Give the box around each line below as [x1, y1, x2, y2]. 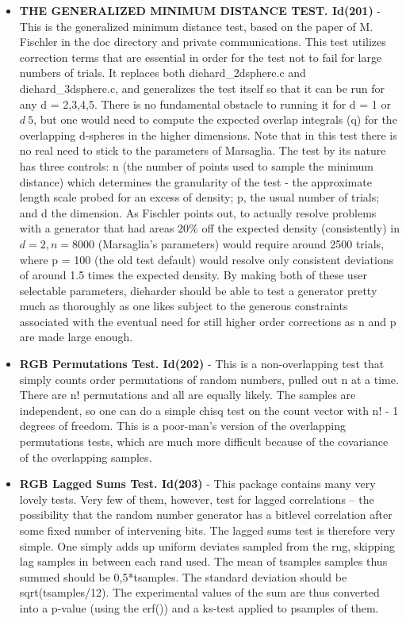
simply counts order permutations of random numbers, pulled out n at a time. [19, 371, 399, 387]
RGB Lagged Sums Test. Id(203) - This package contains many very [19, 475, 376, 492]
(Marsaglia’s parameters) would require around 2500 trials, [98, 235, 385, 251]
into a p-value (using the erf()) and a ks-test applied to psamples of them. [19, 599, 379, 616]
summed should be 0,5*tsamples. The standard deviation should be [19, 568, 347, 585]
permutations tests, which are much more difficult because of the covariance [19, 433, 389, 450]
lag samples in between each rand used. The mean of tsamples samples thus [19, 553, 388, 570]
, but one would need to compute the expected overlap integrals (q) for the [33, 111, 397, 128]
